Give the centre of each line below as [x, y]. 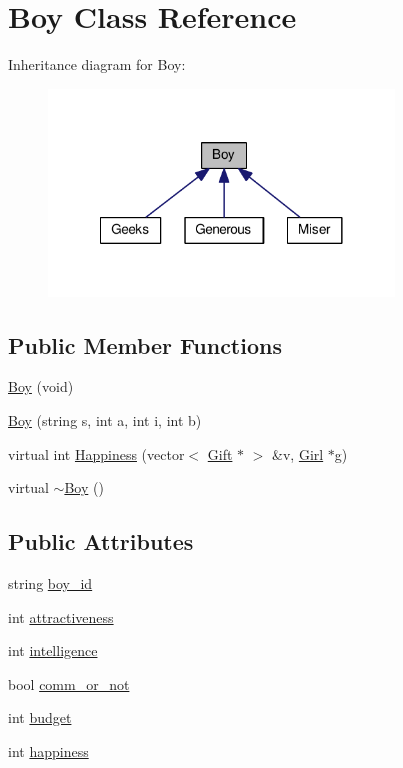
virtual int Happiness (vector [96, 453]
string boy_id [50, 582]
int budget [40, 717]
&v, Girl [298, 453]
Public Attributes [101, 541]
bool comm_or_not [69, 683]
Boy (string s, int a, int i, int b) [105, 419]
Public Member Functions [145, 344]
